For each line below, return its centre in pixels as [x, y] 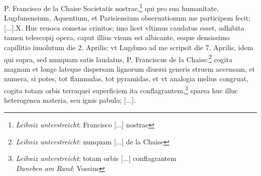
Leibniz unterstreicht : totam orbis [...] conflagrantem [96, 158]
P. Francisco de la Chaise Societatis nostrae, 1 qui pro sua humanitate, [111, 7]
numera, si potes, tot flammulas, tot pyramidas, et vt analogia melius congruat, [126, 78]
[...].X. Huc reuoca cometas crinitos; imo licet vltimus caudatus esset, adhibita [124, 27]
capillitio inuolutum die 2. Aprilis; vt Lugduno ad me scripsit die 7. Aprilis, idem [129, 47]
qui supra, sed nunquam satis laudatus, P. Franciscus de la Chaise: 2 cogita [118, 58]
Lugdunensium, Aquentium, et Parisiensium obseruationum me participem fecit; [127, 18]
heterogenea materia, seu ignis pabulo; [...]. [70, 100]
